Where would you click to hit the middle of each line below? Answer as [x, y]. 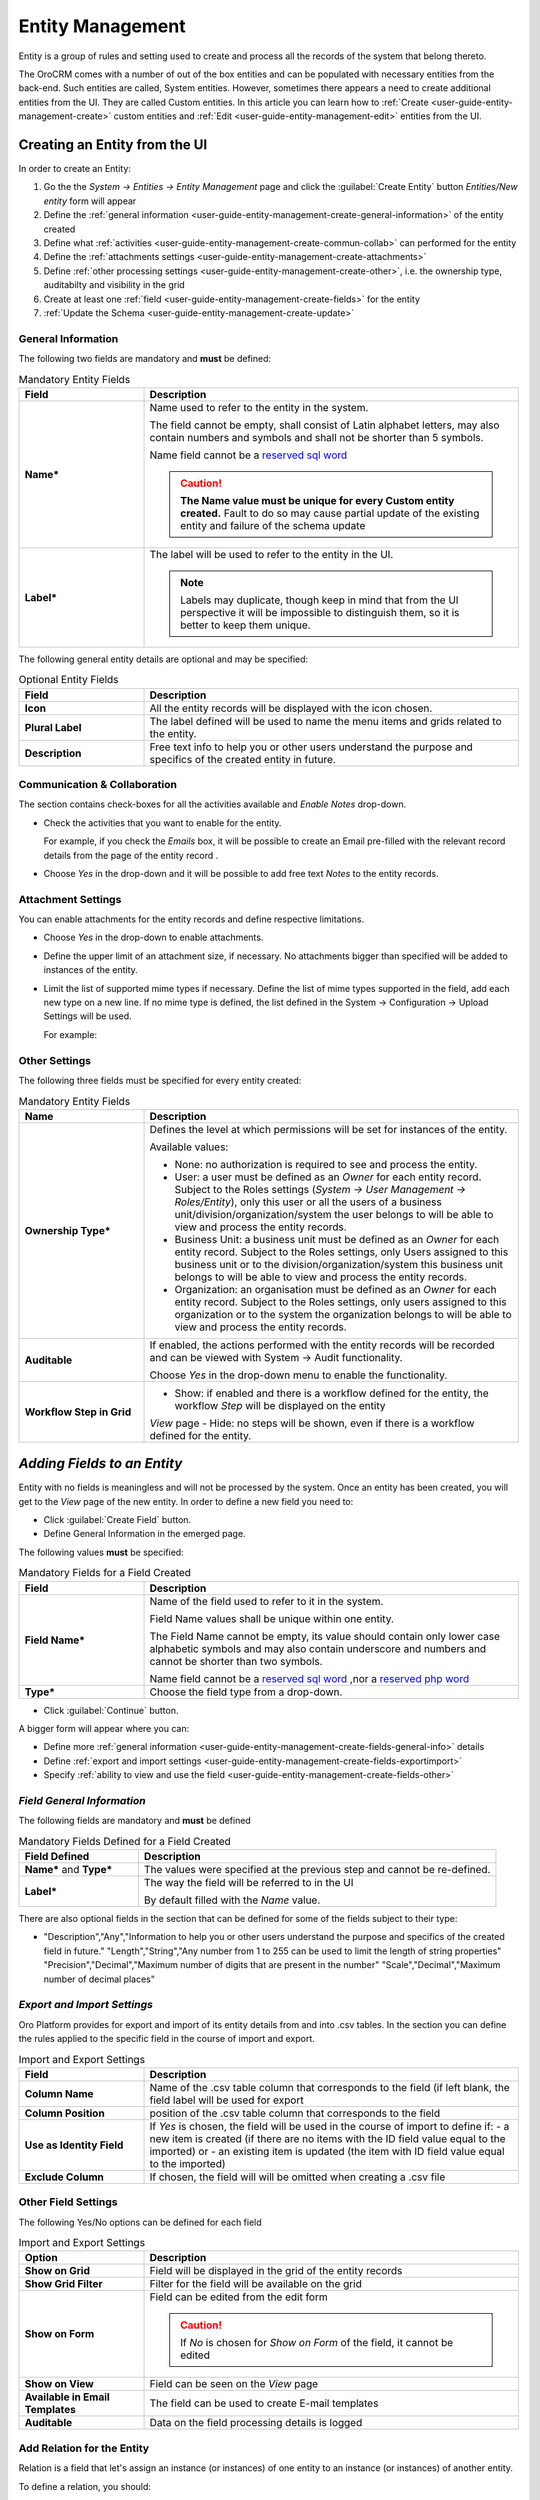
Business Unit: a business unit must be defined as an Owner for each [337, 1239]
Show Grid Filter [64, 2284]
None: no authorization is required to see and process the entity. [326, 1164]
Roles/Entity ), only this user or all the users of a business [308, 1202]
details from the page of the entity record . [131, 855]
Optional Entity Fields [68, 680]
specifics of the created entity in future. [243, 759]
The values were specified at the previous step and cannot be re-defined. [317, 1869]
